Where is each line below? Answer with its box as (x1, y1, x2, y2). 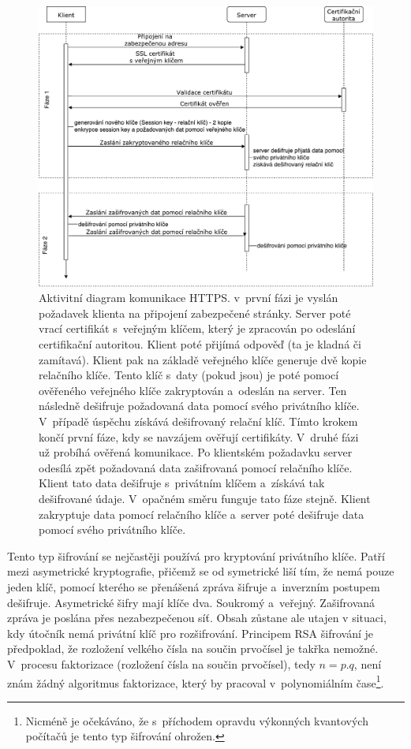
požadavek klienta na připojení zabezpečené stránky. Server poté (39, 304, 351, 321)
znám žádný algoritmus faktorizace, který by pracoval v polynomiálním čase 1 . (7, 672, 384, 691)
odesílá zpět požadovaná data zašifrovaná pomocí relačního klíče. (39, 459, 353, 475)
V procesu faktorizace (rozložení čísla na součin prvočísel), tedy (7, 655, 316, 672)
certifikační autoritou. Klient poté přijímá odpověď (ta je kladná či (39, 336, 361, 352)
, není (353, 655, 382, 672)
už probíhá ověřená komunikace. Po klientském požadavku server (39, 444, 353, 460)
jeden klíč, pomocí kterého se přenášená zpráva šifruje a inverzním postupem (7, 578, 380, 594)
